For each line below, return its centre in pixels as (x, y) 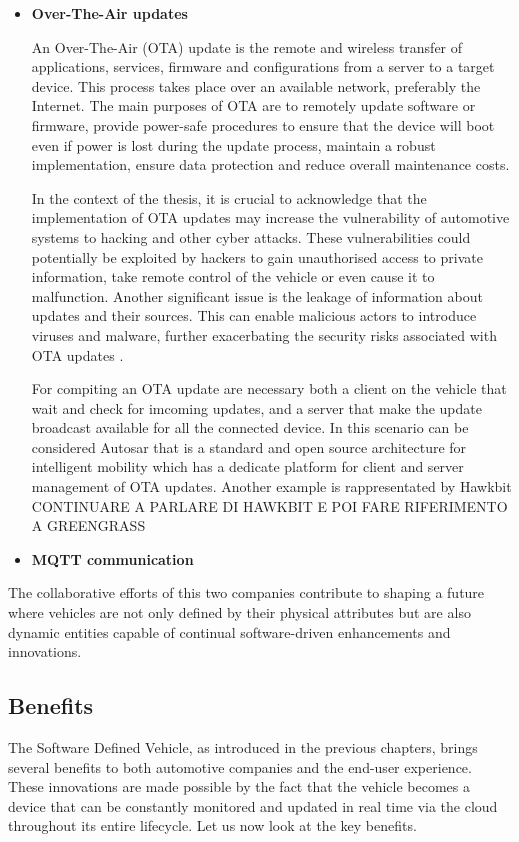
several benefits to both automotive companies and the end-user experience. (240, 766)
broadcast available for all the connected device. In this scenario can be (250, 427)
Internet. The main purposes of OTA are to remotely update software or (253, 105)
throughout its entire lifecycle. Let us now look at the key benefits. (212, 825)
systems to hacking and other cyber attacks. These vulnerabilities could (251, 236)
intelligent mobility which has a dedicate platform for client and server (247, 466)
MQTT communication (112, 558)
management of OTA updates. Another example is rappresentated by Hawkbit (271, 486)
